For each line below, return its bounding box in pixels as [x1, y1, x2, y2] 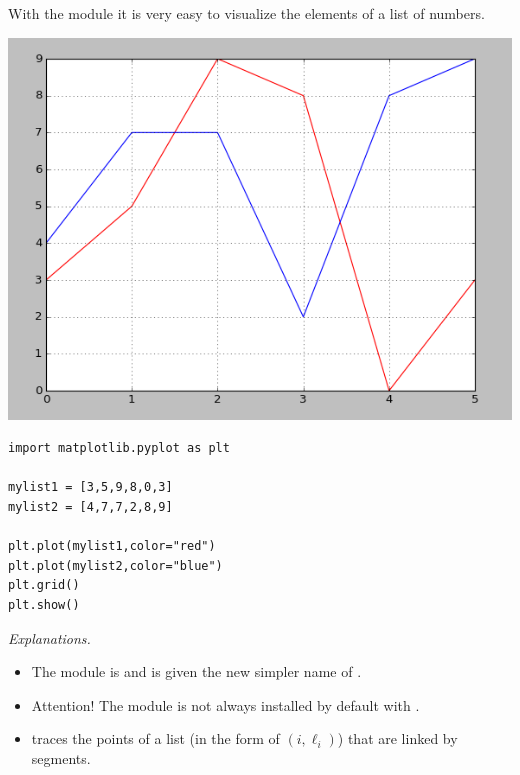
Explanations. [8, 627, 91, 648]
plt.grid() [8, 578, 80, 593]
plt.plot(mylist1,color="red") [8, 539, 216, 554]
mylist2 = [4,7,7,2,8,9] [8, 500, 173, 515]
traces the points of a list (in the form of [31, 728, 280, 749]
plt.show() [8, 598, 80, 613]
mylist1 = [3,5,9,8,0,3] [8, 480, 173, 495]
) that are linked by [337, 728, 458, 749]
